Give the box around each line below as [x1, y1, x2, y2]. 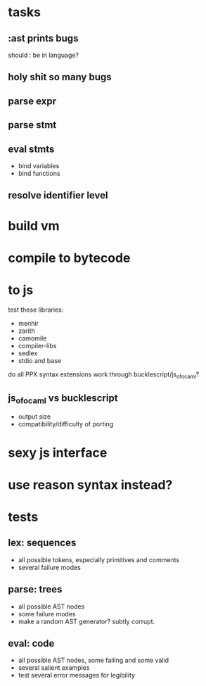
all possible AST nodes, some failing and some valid [18, 656, 169, 665]
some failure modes [18, 609, 76, 618]
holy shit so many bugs [8, 71, 112, 83]
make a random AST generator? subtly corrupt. [18, 617, 155, 625]
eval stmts [8, 143, 55, 155]
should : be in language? [8, 51, 79, 59]
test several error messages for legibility [18, 671, 136, 680]
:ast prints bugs [8, 32, 79, 44]
